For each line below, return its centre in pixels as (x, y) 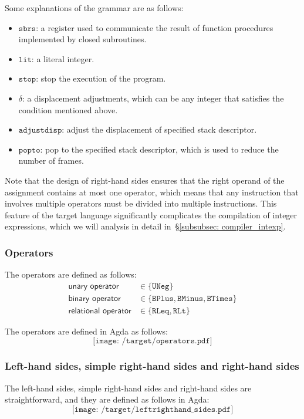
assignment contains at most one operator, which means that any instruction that (152, 192)
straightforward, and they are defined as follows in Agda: (107, 399)
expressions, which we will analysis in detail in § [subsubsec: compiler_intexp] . (145, 226)
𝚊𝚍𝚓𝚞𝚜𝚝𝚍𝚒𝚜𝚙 (40, 131)
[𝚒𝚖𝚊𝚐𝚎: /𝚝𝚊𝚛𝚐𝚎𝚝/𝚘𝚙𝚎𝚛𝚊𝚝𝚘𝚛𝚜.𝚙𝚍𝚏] (153, 341)
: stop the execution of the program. (101, 78)
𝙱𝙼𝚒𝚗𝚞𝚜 (190, 298)
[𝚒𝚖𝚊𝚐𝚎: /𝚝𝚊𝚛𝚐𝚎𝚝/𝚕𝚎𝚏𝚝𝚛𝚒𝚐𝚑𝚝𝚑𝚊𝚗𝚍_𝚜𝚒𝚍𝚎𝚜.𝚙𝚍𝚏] (153, 409)
